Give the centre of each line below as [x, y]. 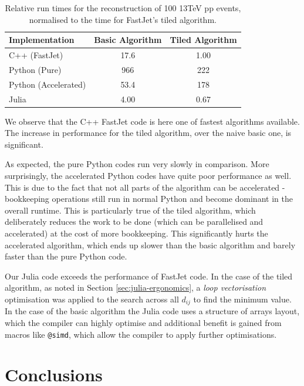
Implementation [42, 40]
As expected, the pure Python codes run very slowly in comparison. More [137, 164]
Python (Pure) [35, 69]
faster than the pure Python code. [66, 256]
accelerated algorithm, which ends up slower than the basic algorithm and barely [150, 244]
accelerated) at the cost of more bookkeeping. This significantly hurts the [136, 233]
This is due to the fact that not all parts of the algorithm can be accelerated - [145, 187]
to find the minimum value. [242, 299]
